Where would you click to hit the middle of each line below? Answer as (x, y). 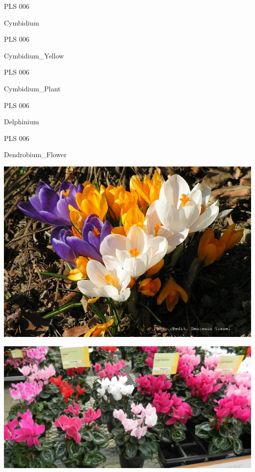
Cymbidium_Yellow (34, 55)
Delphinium (22, 122)
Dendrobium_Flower (35, 154)
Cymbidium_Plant (32, 88)
